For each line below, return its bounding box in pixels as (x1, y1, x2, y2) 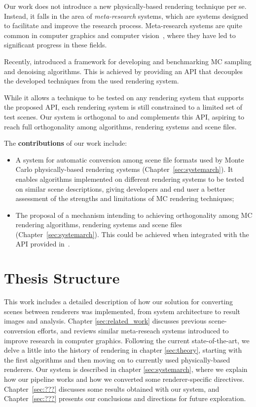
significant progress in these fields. (4, 40, 107, 50)
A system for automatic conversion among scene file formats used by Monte (15, 154, 244, 164)
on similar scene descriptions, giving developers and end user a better (15, 183, 225, 194)
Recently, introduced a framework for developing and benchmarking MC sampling (4, 56, 252, 66)
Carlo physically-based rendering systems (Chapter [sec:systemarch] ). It (15, 164, 233, 174)
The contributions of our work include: (4, 138, 127, 148)
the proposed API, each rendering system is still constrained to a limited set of (4, 102, 243, 112)
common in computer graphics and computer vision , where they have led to (4, 30, 236, 40)
